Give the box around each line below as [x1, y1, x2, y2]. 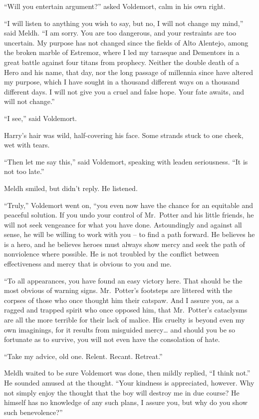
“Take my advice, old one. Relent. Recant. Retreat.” [4, 350, 163, 361]
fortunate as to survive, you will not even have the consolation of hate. [4, 334, 220, 344]
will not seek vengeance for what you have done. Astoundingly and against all [4, 219, 242, 229]
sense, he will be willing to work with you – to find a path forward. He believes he [4, 229, 255, 239]
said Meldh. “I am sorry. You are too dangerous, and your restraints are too [4, 27, 237, 38]
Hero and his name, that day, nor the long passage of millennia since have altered [4, 66, 253, 77]
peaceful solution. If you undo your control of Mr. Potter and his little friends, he [4, 209, 254, 220]
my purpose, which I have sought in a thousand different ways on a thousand [4, 76, 240, 87]
